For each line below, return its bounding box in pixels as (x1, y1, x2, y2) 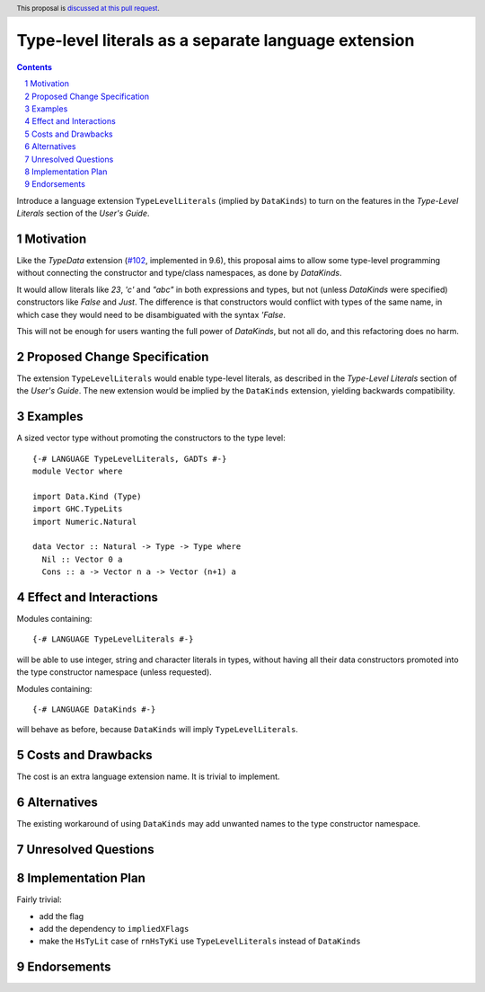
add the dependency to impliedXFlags (39, 923, 190, 934)
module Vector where (32, 466, 123, 476)
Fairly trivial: (16, 894, 62, 905)
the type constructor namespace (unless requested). (16, 667, 213, 678)
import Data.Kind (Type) (32, 491, 142, 501)
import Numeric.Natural (32, 517, 137, 527)
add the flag (39, 910, 84, 921)
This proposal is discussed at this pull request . (16, 4, 161, 13)
